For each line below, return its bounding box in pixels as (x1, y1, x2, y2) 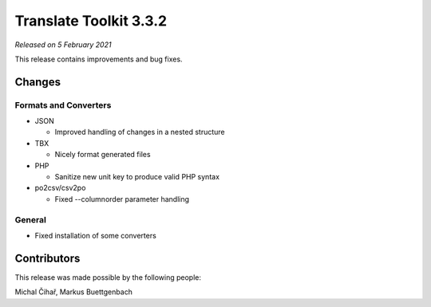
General (14, 214, 47, 225)
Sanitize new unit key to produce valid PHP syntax (54, 172, 219, 182)
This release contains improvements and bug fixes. (14, 54, 183, 64)
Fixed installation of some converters (34, 230, 157, 240)
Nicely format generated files (54, 150, 151, 159)
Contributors (14, 251, 81, 265)
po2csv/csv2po (34, 183, 86, 193)
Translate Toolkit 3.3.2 (14, 12, 168, 30)
